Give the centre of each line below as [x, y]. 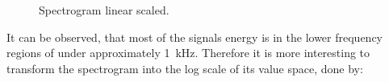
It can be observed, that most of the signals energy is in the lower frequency [195, 37]
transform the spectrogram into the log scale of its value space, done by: [185, 68]
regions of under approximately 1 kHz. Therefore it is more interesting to [188, 53]
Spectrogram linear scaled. [104, 10]
